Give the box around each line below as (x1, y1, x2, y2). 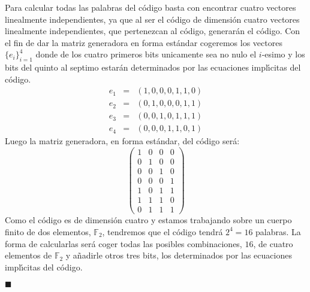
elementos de (5, 249, 52, 261)
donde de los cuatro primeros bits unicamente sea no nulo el (35, 48, 257, 60)
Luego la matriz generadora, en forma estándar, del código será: (5, 135, 240, 147)
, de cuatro (253, 237, 293, 250)
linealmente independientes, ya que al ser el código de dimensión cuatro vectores (5, 13, 300, 25)
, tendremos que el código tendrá (102, 225, 223, 238)
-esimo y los (261, 48, 305, 60)
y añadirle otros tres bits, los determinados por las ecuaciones (65, 249, 292, 261)
